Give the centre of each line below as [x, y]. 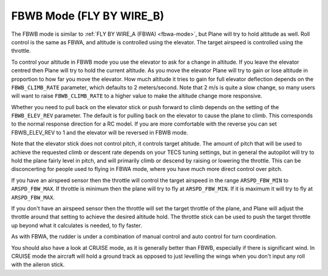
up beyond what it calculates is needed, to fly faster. [77, 225]
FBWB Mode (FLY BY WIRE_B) [88, 16]
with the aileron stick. [38, 264]
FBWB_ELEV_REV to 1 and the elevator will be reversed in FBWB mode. [100, 132]
